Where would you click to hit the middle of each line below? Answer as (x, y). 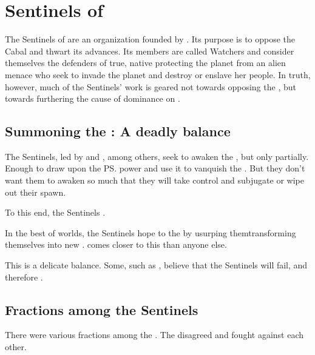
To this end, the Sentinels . (55, 212)
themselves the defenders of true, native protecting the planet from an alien (145, 63)
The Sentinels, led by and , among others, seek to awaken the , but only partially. (157, 156)
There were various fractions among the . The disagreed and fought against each (154, 335)
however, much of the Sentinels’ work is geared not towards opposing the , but (151, 86)
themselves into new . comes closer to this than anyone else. (116, 244)
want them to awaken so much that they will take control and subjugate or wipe (154, 180)
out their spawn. (36, 192)
